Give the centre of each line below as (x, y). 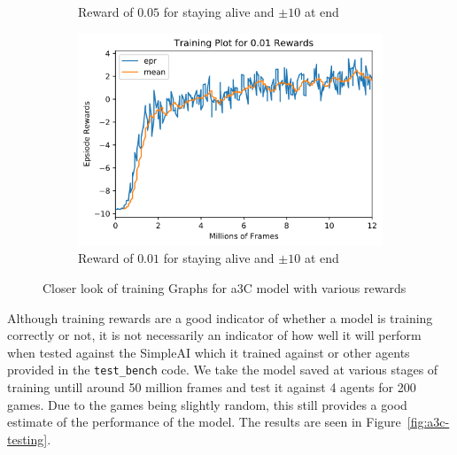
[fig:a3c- (428, 422)
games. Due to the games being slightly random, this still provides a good (207, 404)
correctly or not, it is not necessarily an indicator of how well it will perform (214, 335)
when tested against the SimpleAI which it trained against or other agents (209, 352)
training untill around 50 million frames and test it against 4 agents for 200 (212, 386)
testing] (27, 439)
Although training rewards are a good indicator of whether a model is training (220, 317)
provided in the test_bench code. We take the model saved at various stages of (223, 370)
